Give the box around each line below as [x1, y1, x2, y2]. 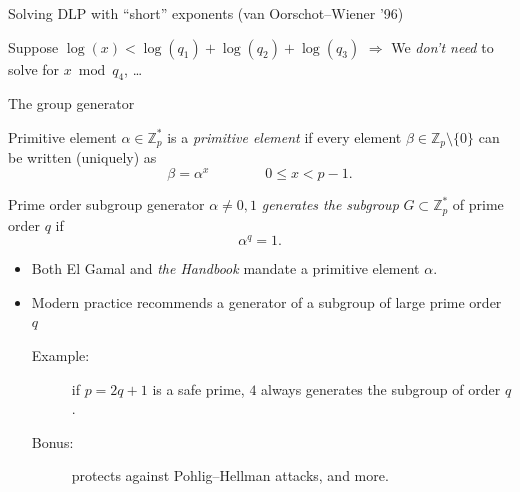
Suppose [8, 36, 59, 57]
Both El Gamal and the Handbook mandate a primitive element [31, 258, 420, 279]
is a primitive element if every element [167, 126, 402, 147]
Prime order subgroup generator [8, 194, 205, 215]
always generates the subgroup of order [261, 378, 501, 399]
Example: [31, 345, 90, 366]
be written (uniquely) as [8, 147, 157, 168]
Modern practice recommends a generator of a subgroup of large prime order [31, 291, 502, 312]
